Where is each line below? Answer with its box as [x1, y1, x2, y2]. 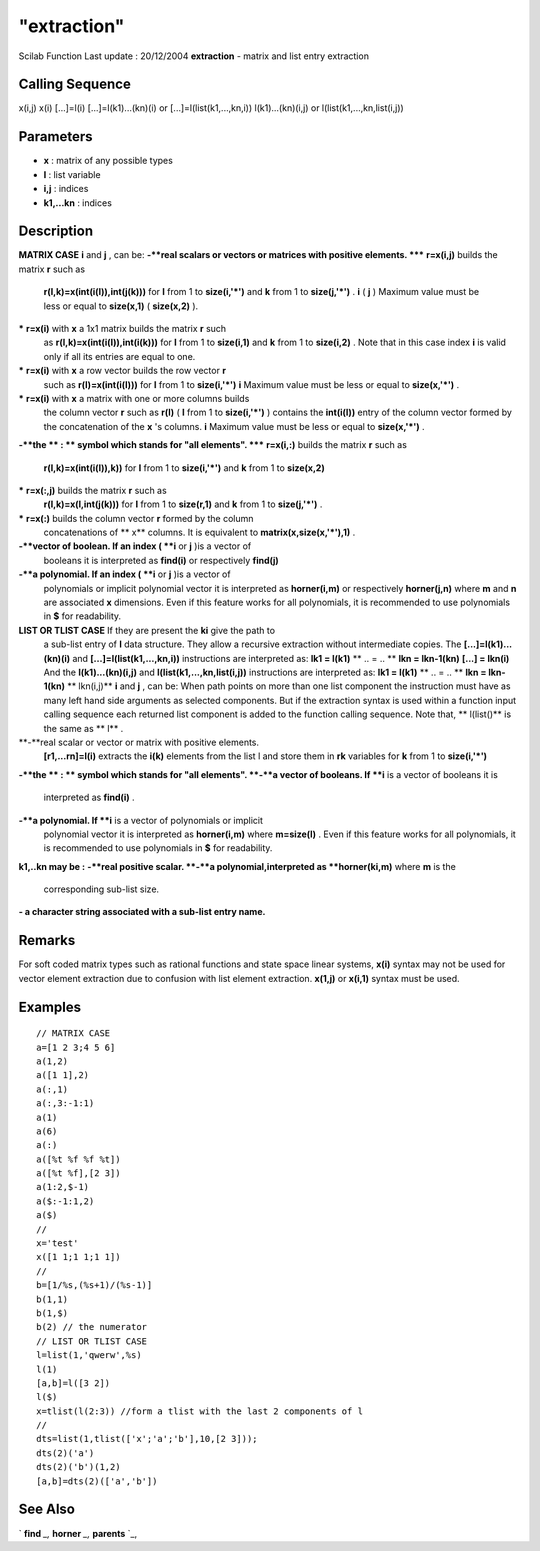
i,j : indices [43, 183, 89, 195]
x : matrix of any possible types [43, 155, 174, 167]
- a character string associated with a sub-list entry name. [18, 906, 266, 918]
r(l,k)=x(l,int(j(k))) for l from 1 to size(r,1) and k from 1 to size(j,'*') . [43, 498, 323, 510]
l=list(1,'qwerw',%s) [36, 1350, 142, 1361]
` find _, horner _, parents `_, [18, 1527, 138, 1539]
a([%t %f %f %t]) [36, 1153, 121, 1165]
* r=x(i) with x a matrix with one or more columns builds [18, 392, 250, 404]
